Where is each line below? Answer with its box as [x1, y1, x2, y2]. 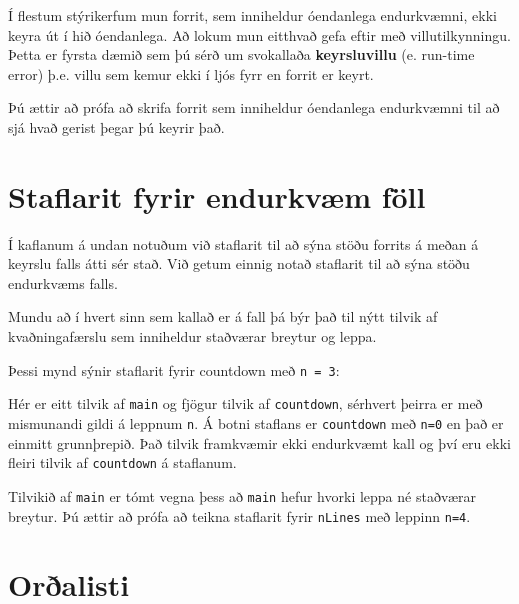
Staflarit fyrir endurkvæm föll [8, 175, 426, 216]
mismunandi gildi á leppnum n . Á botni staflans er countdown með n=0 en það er [8, 412, 504, 433]
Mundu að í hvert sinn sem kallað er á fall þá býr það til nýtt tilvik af [8, 306, 438, 327]
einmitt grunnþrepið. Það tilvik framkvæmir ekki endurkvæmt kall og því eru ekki [8, 432, 511, 453]
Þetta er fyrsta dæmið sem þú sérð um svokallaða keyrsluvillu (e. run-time [8, 44, 475, 65]
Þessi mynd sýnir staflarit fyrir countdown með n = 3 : [8, 359, 340, 380]
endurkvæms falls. [8, 272, 118, 293]
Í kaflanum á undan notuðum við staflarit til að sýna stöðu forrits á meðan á [8, 233, 479, 254]
